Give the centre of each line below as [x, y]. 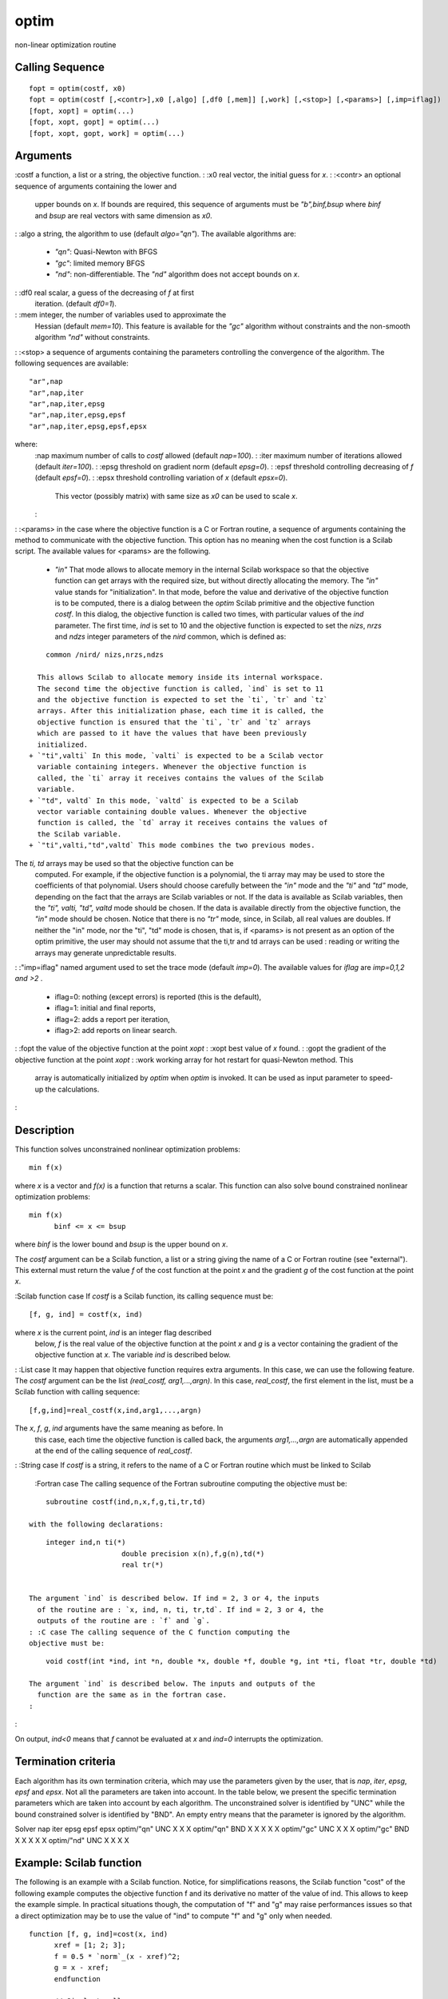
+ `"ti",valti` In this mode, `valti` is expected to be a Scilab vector [176, 756]
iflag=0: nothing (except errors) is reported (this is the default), [158, 996]
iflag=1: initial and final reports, [105, 1008]
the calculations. [72, 1089]
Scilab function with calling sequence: [77, 1392]
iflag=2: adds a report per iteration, [113, 1019]
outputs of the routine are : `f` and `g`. [124, 1621]
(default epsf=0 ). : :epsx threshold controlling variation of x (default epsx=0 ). [161, 478]
